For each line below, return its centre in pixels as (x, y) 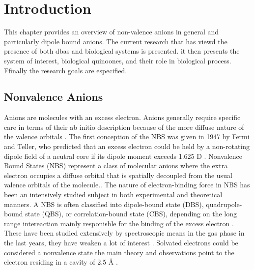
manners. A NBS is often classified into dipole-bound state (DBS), (104, 204)
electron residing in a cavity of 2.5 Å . (61, 262)
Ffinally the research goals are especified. (66, 70)
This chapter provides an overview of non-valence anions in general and (112, 32)
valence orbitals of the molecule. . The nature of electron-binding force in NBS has (127, 185)
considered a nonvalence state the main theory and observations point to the (119, 252)
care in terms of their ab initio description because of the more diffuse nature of (124, 127)
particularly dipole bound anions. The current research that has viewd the (116, 41)
